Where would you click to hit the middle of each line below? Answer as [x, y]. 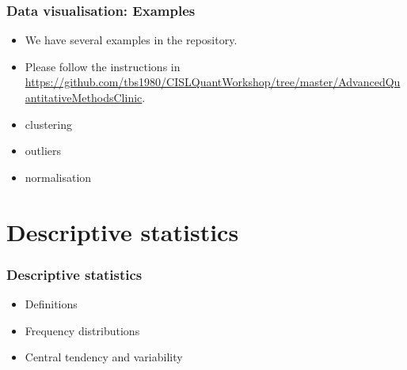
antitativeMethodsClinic [84, 97]
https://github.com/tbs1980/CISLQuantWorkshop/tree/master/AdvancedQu [213, 82]
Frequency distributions [82, 330]
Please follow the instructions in [103, 66]
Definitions [51, 303]
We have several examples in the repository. [131, 40]
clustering [49, 124]
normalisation [58, 177]
